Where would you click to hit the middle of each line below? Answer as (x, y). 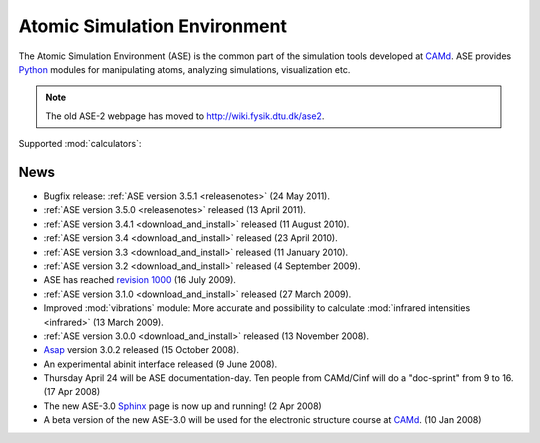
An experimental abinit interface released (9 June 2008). (160, 364)
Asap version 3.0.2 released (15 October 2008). (141, 350)
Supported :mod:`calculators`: (80, 144)
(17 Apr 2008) (72, 392)
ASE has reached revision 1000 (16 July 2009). (140, 280)
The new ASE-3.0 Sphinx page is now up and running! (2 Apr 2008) (182, 406)
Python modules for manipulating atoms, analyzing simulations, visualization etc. (184, 69)
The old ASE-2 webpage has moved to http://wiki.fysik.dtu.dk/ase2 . (185, 116)
